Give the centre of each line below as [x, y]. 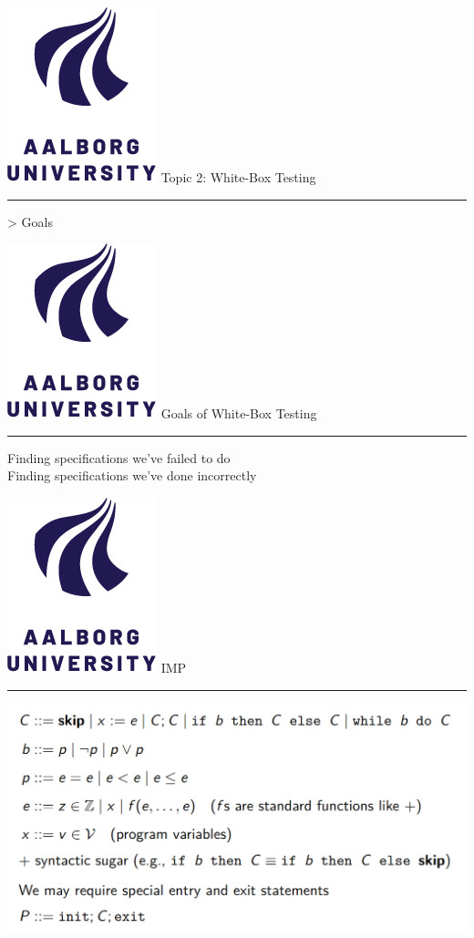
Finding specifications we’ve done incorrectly [132, 475]
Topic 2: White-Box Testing [238, 177]
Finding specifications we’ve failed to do [119, 457]
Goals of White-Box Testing [239, 413]
